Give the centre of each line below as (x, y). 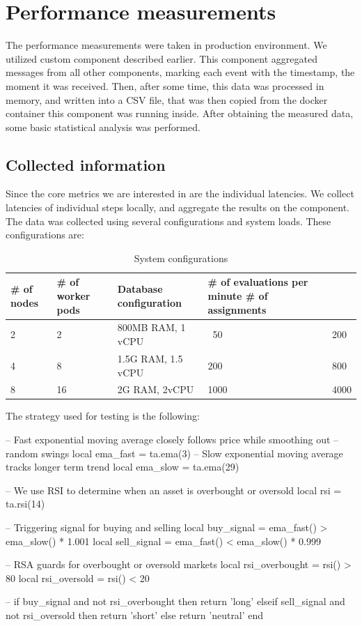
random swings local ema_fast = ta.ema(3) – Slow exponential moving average (174, 453)
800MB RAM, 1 (151, 327)
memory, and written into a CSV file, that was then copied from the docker (167, 99)
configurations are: (45, 235)
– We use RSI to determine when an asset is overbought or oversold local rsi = (174, 490)
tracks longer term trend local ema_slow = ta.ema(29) (123, 467)
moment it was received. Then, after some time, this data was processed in (165, 85)
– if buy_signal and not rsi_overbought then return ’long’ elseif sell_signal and (175, 601)
